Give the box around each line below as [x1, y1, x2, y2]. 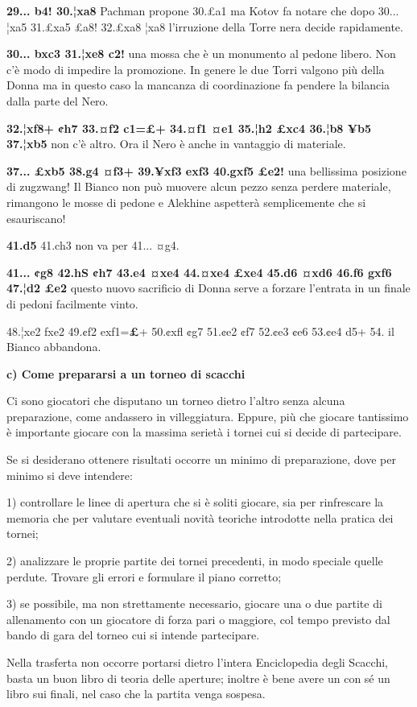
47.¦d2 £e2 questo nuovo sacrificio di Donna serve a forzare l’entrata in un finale [6, 279, 411, 296]
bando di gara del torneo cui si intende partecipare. [6, 626, 260, 643]
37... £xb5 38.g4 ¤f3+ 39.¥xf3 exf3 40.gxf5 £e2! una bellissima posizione [6, 162, 407, 179]
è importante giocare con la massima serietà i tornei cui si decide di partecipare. [6, 424, 402, 440]
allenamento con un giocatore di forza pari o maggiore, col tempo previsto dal [6, 610, 390, 627]
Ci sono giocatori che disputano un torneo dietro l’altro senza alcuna [6, 392, 345, 409]
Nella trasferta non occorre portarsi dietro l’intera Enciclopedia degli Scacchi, [6, 654, 388, 670]
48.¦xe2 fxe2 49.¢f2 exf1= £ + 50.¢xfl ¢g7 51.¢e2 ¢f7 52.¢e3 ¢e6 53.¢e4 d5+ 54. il [6, 322, 394, 339]
